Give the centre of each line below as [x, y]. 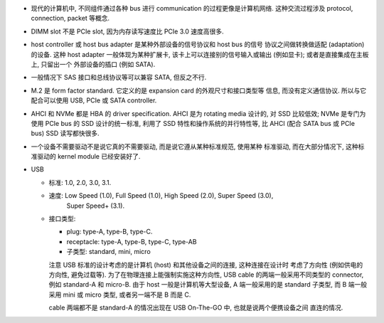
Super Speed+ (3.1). [95, 206]
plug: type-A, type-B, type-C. [110, 232]
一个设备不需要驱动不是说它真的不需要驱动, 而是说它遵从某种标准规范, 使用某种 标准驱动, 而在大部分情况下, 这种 [194, 147]
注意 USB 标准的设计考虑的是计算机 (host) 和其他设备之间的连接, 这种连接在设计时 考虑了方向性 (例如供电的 [206, 265]
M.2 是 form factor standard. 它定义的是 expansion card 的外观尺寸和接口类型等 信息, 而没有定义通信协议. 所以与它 [199, 90]
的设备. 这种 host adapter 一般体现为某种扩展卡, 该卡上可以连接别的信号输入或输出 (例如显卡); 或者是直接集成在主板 [200, 54]
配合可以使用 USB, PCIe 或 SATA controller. [94, 100]
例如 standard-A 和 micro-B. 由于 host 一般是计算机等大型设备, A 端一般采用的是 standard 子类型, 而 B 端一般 [208, 285]
